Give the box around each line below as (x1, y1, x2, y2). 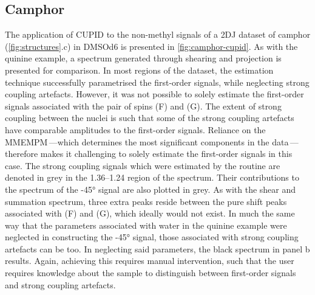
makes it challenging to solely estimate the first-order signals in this (40, 147, 293, 160)
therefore (5, 147, 38, 160)
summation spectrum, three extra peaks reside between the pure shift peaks (5, 195, 287, 207)
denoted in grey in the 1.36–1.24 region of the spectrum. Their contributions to (5, 171, 299, 184)
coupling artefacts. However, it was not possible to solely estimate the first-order (5, 88, 304, 100)
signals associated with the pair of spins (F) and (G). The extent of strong (5, 99, 282, 112)
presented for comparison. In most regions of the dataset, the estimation (5, 63, 274, 76)
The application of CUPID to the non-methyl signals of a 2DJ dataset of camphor (5, 28, 311, 41)
